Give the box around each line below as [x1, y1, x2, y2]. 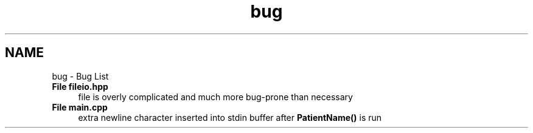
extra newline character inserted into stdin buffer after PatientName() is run [78, 112, 382, 123]
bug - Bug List [52, 70, 109, 81]
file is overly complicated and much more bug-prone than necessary [78, 91, 353, 102]
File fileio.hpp [52, 81, 108, 92]
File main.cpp [52, 101, 108, 112]
